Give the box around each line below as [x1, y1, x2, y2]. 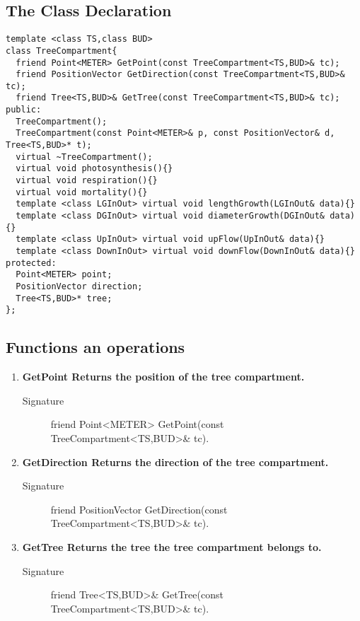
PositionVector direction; [16, 281, 143, 291]
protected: [6, 257, 57, 268]
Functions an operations [6, 336, 185, 358]
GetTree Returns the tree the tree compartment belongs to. [22, 539, 322, 554]
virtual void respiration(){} [16, 175, 158, 186]
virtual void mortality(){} [16, 187, 148, 197]
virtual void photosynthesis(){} [16, 163, 173, 174]
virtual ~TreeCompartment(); [16, 151, 153, 162]
